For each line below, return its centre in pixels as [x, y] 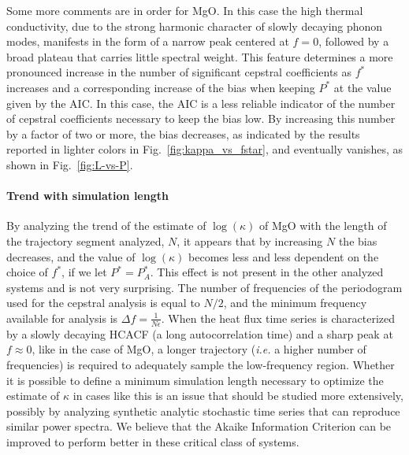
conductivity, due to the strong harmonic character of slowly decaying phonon [195, 26]
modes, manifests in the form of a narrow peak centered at [148, 41]
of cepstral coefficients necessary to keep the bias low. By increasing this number [201, 118]
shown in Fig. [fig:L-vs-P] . [70, 164]
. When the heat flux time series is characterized [278, 318]
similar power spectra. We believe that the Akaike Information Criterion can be [199, 426]
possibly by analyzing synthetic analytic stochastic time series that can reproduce [203, 411]
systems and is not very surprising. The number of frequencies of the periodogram [204, 287]
